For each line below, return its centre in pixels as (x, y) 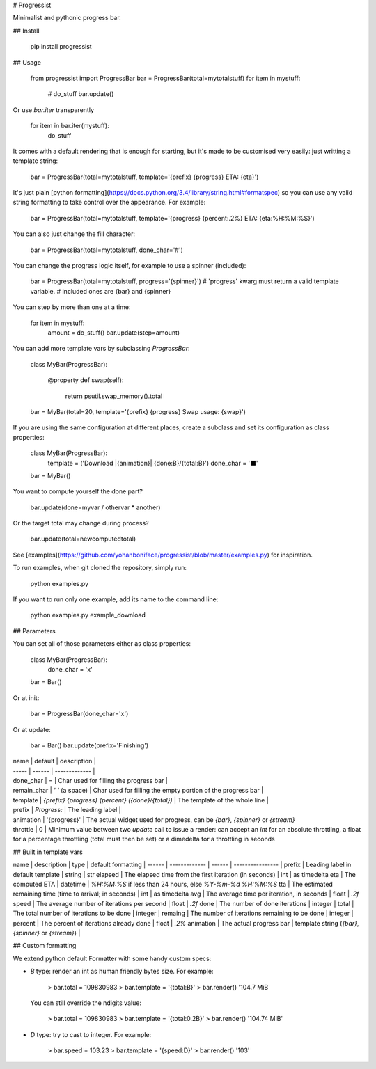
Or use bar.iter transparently (53, 110)
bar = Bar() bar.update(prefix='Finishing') (89, 745)
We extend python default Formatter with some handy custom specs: (112, 958)
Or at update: (32, 729)
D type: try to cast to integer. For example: (91, 1034)
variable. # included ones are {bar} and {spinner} (101, 291)
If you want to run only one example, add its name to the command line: (116, 599)
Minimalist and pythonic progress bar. (67, 18)
